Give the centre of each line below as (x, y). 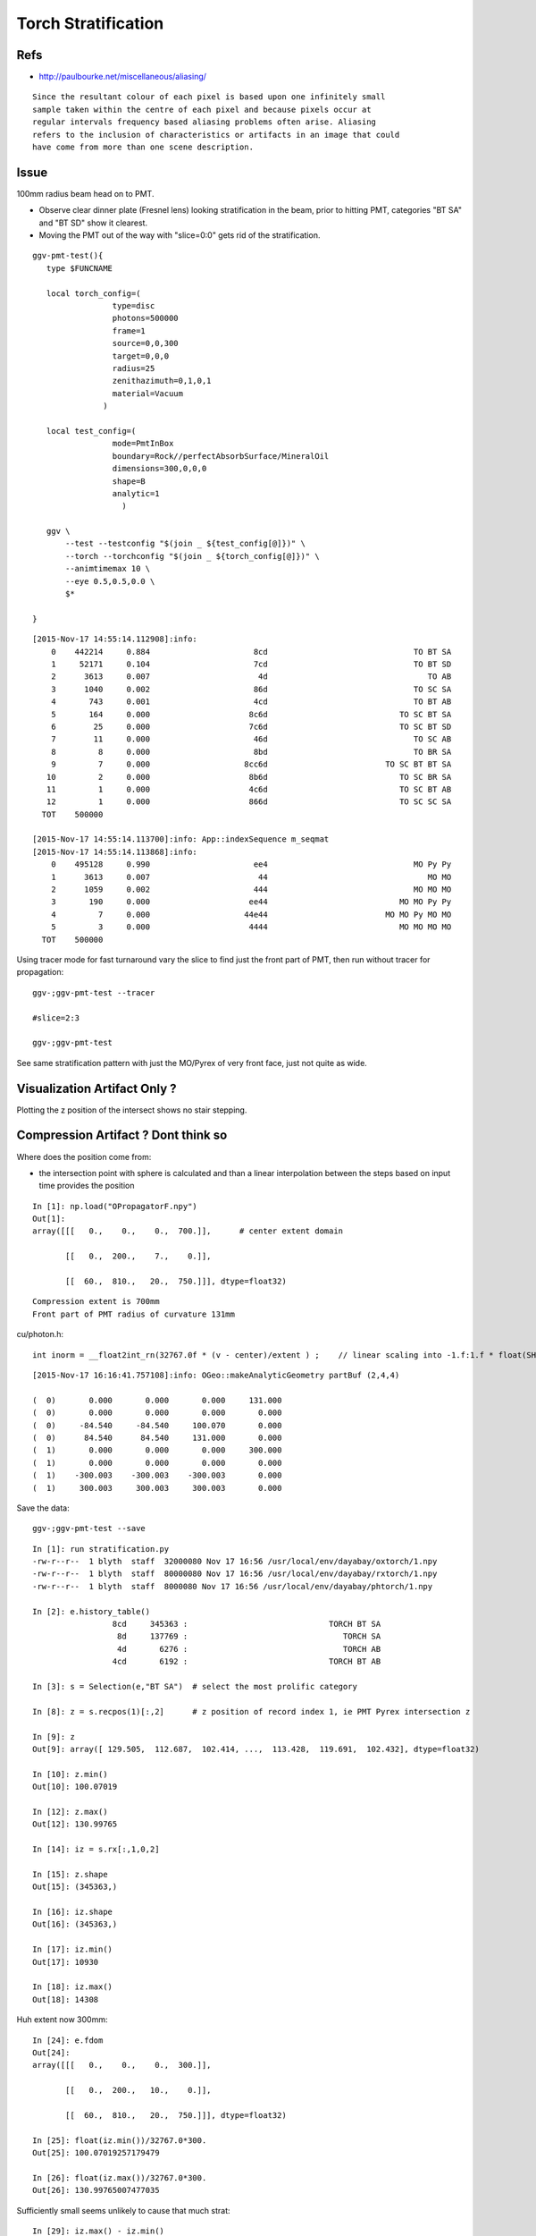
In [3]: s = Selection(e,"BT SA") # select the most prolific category (195, 1686)
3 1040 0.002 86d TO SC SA (251, 689)
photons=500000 (145, 318)
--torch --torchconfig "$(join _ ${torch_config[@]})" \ (193, 556)
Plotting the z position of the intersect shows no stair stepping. (132, 1110)
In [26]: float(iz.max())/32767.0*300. (120, 2177)
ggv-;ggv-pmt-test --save (89, 1529)
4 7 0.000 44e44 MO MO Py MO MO (251, 914)
